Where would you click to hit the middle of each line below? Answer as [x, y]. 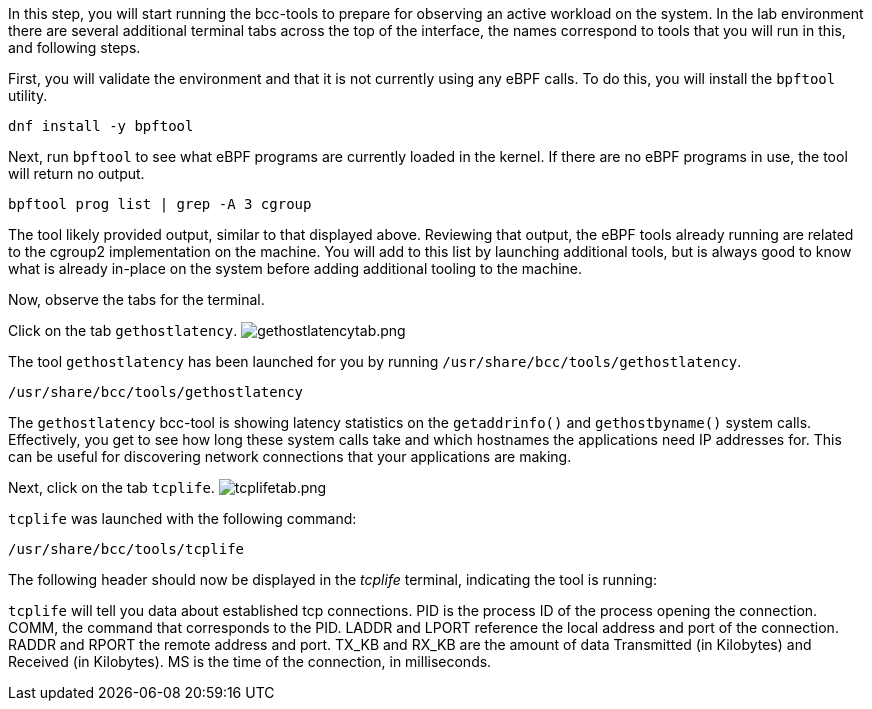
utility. [28, 95]
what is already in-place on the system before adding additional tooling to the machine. [295, 268]
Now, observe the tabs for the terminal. [136, 299]
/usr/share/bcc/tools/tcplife [126, 549]
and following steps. [74, 47]
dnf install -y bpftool [101, 126]
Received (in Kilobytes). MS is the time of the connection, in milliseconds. [250, 661]
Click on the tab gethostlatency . [123, 330]
